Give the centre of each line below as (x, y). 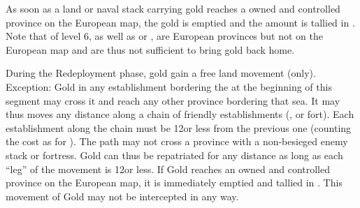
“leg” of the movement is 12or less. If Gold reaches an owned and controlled (168, 169)
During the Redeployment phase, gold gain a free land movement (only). (161, 73)
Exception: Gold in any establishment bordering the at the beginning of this (169, 86)
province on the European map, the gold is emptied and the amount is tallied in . (180, 22)
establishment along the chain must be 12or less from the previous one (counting (179, 127)
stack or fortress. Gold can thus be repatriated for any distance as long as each (174, 155)
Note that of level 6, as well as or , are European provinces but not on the (165, 36)
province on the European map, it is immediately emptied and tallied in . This (174, 183)
